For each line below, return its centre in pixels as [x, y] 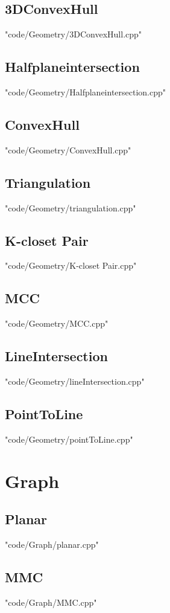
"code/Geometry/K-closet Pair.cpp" [71, 265]
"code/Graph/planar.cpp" [52, 544]
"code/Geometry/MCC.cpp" [57, 323]
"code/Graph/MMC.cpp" [51, 602]
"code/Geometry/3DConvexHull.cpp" [74, 34]
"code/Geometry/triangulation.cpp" [71, 207]
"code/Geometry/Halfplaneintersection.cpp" [86, 92]
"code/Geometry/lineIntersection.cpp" [75, 381]
